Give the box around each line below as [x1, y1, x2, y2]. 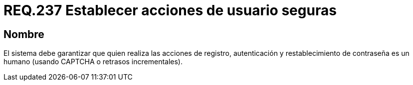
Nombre [3, 28, 44, 41]
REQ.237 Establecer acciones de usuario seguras [3, 2, 337, 19]
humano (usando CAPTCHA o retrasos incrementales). [3, 57, 183, 66]
